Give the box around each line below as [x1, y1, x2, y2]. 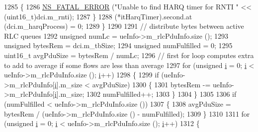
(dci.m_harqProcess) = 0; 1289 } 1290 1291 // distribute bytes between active [4, 21, 244, 31]
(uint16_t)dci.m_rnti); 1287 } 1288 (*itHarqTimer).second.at [4, 11, 192, 21]
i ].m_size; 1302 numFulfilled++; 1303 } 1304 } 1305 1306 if [54, 89, 237, 99]
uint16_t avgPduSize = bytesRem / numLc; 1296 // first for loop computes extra [4, 50, 254, 60]
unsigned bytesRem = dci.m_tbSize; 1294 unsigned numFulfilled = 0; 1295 [4, 40, 233, 51]
